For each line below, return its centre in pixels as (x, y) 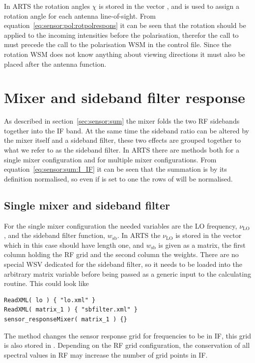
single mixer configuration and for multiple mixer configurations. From (110, 159)
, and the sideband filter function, (55, 235)
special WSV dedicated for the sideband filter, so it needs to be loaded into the (123, 264)
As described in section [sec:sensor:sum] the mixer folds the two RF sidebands (122, 121)
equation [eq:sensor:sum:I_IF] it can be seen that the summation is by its (115, 169)
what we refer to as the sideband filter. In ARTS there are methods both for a (122, 150)
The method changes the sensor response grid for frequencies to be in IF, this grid (128, 335)
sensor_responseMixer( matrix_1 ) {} (66, 319)
